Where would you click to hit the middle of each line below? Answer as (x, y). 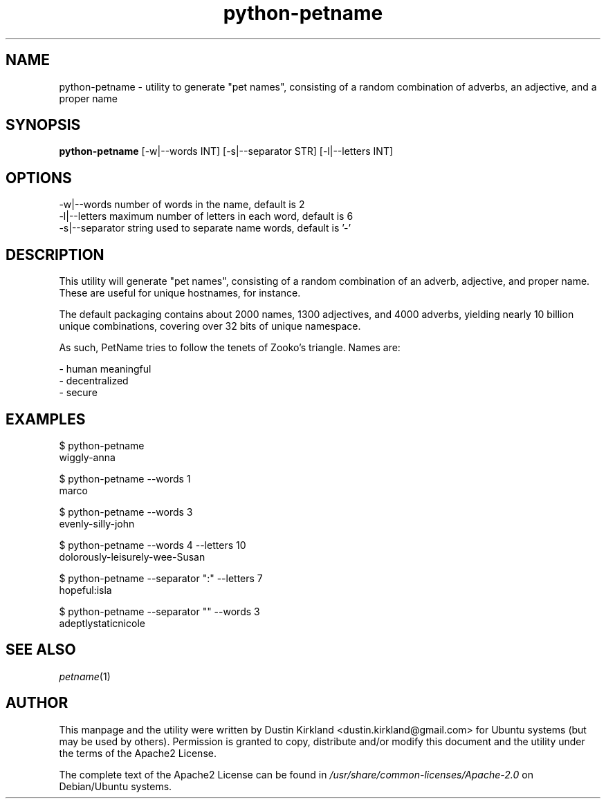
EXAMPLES (46, 419)
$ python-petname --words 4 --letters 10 (153, 545)
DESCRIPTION (55, 254)
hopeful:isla (85, 590)
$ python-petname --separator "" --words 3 (159, 611)
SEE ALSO (41, 650)
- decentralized (94, 381)
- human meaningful (105, 369)
